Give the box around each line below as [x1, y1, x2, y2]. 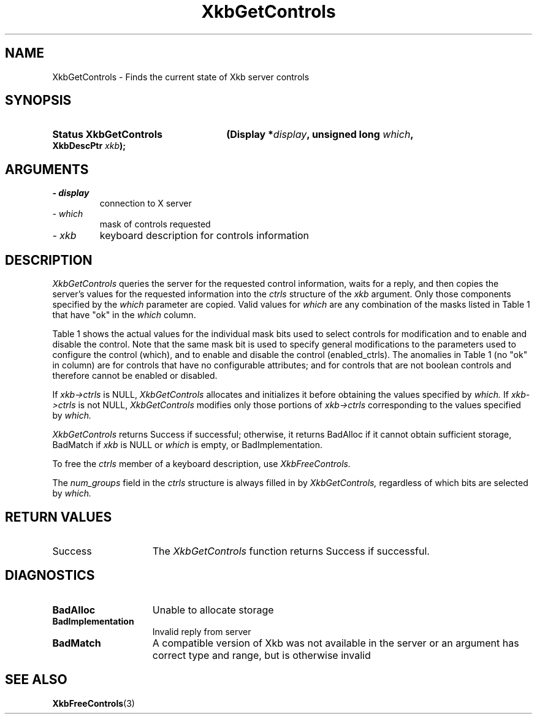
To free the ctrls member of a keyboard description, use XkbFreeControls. [52, 458, 351, 470]
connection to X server [99, 198, 192, 209]
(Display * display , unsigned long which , [226, 128, 414, 141]
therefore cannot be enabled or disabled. [52, 370, 218, 381]
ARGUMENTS [5, 161, 89, 177]
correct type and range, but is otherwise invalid [152, 649, 371, 661]
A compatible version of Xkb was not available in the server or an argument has [152, 636, 519, 649]
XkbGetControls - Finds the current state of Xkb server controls [52, 71, 310, 82]
